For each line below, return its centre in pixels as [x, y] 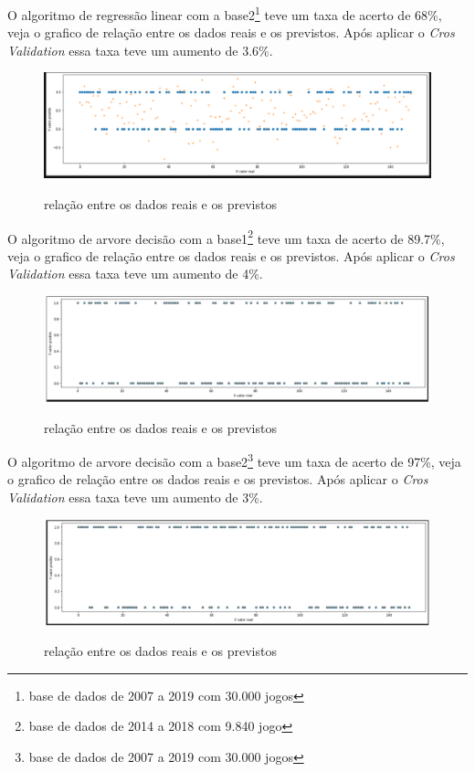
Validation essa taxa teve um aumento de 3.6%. [140, 50]
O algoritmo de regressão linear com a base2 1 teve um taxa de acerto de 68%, [225, 13]
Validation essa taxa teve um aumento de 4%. [135, 274]
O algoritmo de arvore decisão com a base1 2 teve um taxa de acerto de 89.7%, [226, 237]
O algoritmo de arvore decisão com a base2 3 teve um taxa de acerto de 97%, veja [234, 460]
